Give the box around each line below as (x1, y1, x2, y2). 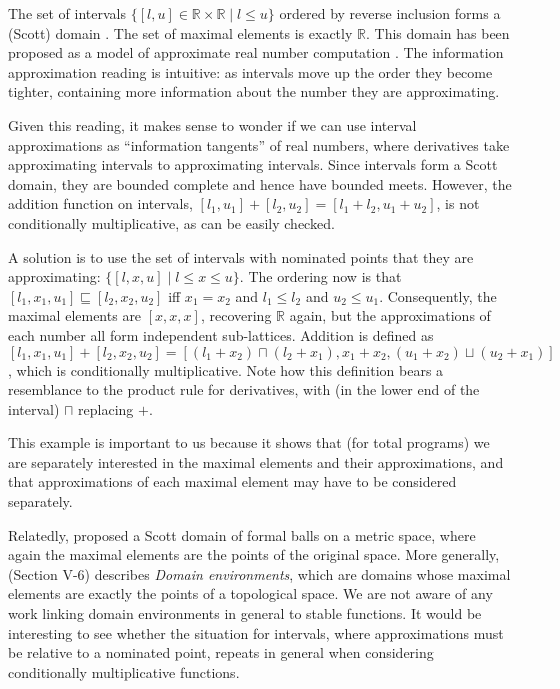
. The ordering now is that (239, 266, 402, 287)
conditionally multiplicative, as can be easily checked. (8, 212, 335, 233)
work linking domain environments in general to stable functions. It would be (8, 603, 482, 624)
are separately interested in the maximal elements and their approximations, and (8, 451, 504, 472)
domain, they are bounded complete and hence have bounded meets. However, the (8, 173, 512, 194)
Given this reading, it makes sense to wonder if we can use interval (8, 114, 417, 135)
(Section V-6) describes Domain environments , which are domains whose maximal (8, 563, 511, 584)
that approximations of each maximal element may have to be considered (8, 471, 457, 492)
